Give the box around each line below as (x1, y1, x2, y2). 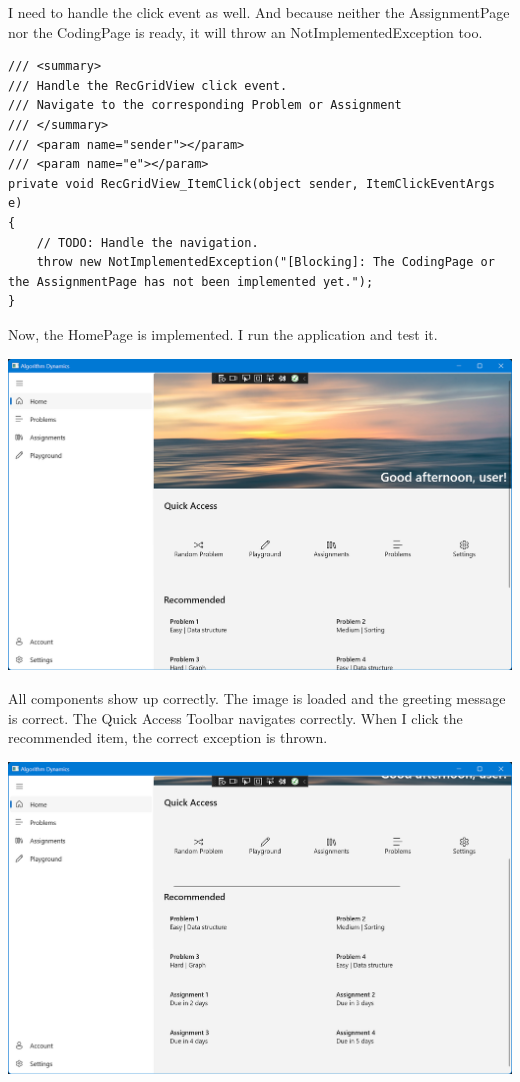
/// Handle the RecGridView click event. (8, 78, 288, 93)
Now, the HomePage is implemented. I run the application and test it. (8, 323, 438, 344)
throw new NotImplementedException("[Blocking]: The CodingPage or (36, 255, 495, 270)
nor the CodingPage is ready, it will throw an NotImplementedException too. (8, 21, 483, 42)
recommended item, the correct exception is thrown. (8, 727, 328, 748)
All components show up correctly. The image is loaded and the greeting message (8, 687, 506, 708)
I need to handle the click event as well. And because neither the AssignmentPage (8, 2, 510, 22)
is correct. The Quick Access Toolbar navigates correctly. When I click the (8, 707, 463, 728)
